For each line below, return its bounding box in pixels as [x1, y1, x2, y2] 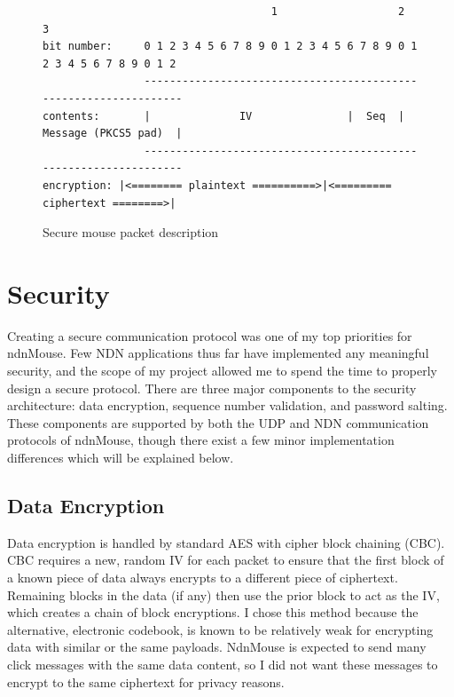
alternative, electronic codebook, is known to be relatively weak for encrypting [7, 620, 434, 638]
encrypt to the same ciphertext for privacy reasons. [7, 672, 285, 691]
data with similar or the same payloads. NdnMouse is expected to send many [7, 638, 427, 656]
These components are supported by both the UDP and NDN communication [7, 413, 429, 432]
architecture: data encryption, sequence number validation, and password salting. [7, 396, 448, 415]
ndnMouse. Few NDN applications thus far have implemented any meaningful [7, 344, 429, 362]
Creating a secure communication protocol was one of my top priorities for [7, 326, 412, 345]
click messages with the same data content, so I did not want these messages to [7, 654, 438, 673]
